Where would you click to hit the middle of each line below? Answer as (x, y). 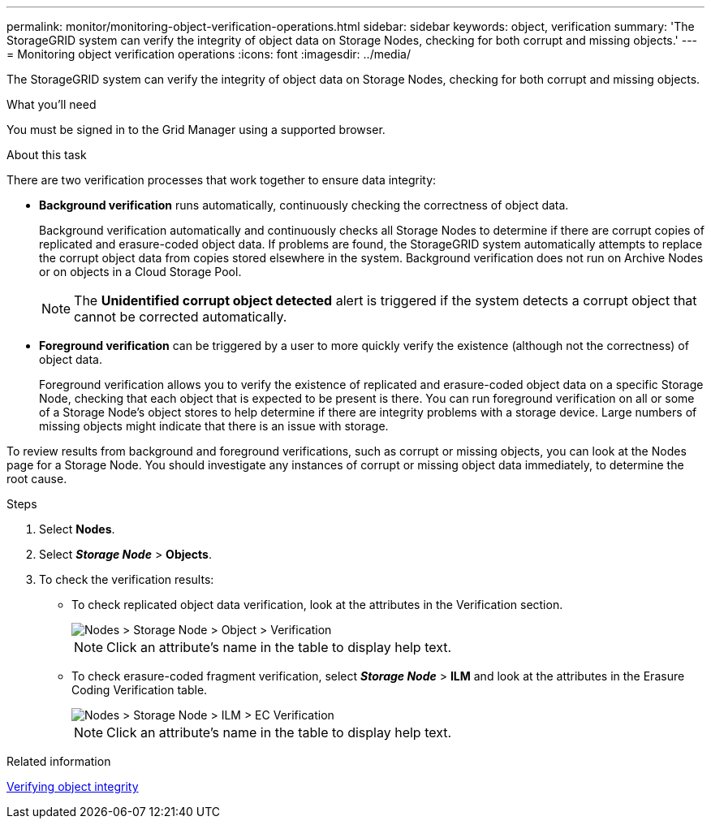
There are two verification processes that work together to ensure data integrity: (222, 180)
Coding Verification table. (140, 690)
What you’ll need (52, 104)
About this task (47, 155)
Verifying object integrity (73, 786)
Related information (59, 761)
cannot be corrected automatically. (181, 317)
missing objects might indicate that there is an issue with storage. (214, 426)
